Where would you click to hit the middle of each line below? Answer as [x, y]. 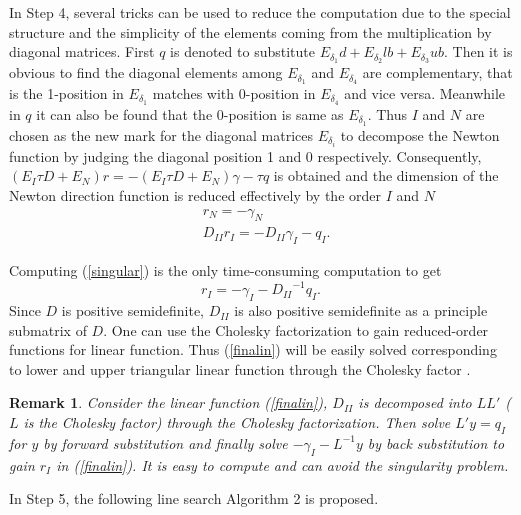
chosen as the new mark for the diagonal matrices [161, 134]
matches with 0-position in [234, 92]
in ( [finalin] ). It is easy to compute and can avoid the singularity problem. [282, 464]
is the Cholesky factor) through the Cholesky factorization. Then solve [237, 422]
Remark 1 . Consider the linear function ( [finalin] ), [168, 402]
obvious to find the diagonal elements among [146, 72]
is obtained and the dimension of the [386, 175]
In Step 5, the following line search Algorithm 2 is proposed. [194, 498]
